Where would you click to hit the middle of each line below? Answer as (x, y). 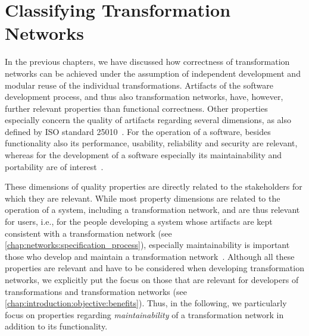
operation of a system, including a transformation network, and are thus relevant (152, 210)
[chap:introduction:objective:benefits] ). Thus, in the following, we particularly (146, 303)
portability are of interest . (54, 166)
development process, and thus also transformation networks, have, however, (144, 97)
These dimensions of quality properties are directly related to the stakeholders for (154, 186)
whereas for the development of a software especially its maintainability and (143, 155)
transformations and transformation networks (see (96, 291)
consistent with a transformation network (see (88, 233)
